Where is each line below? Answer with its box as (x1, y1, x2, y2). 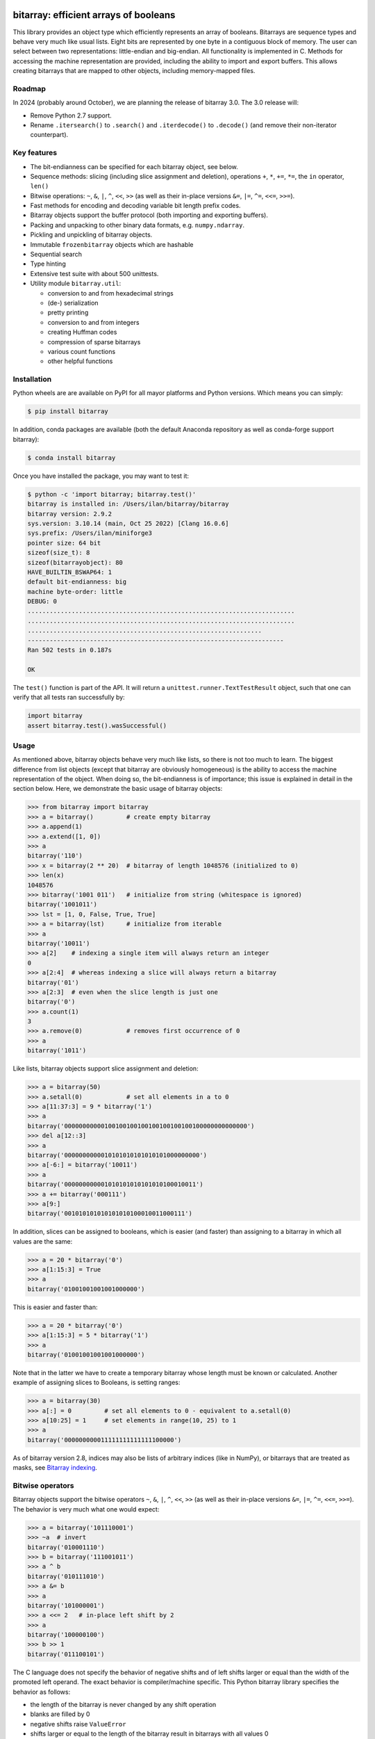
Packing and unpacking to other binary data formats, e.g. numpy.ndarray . (30, 221, 244, 229)
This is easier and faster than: (12, 1303, 98, 1311)
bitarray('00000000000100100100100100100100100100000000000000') (27, 1122, 255, 1130)
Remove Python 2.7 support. (30, 111, 112, 120)
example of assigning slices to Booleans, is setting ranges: (12, 1378, 181, 1387)
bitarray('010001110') (27, 1543, 105, 1551)
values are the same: (12, 1237, 73, 1245)
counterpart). (30, 131, 69, 139)
